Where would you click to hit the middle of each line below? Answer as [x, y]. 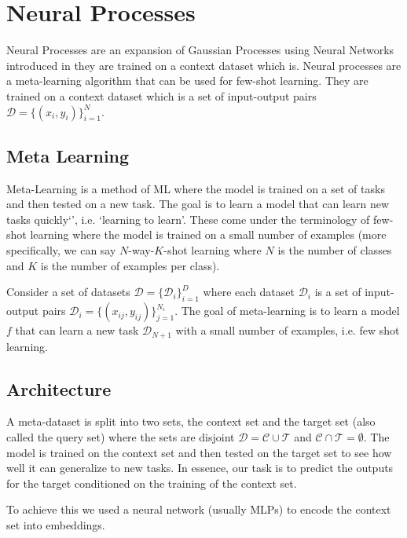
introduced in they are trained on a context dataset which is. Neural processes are [204, 65]
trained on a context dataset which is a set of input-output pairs [161, 95]
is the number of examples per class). [130, 265]
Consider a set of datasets [68, 292]
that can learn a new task [77, 330]
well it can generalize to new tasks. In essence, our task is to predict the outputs [200, 468]
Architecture [59, 388]
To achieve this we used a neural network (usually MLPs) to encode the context [199, 509]
